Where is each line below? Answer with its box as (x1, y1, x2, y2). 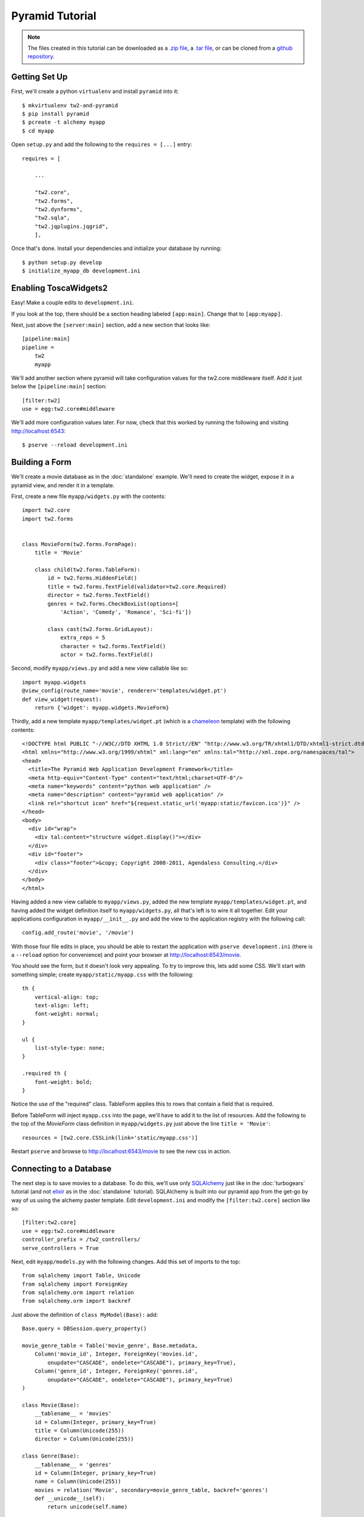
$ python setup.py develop (22, 258, 103, 266)
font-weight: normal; (34, 1010, 99, 1018)
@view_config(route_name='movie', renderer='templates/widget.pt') (22, 688, 227, 694)
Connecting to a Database (11, 1163, 112, 1174)
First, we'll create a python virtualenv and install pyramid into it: (11, 88, 179, 95)
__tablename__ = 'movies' (34, 1410, 112, 1417)
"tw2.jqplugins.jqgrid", (34, 223, 109, 230)
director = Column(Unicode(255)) (34, 1436, 135, 1442)
